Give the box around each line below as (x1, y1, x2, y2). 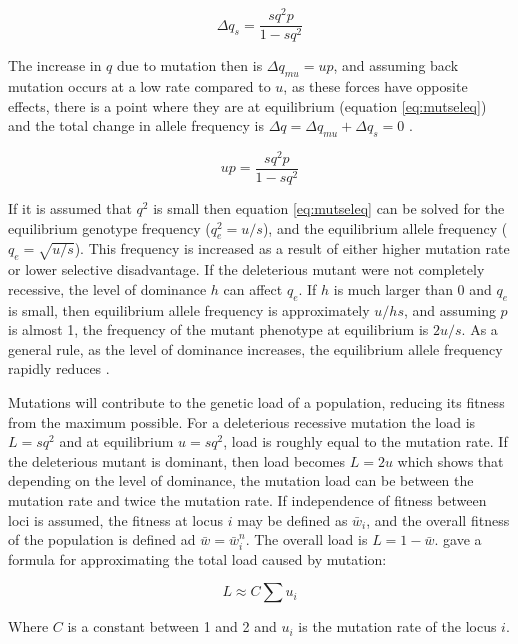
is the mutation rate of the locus (298, 616, 497, 637)
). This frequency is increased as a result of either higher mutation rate (74, 238, 510, 259)
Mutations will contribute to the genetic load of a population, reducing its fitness (8, 392, 505, 413)
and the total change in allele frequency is (8, 115, 265, 136)
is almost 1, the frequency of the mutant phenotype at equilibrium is (8, 319, 429, 340)
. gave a (434, 529, 482, 550)
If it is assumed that (8, 198, 132, 219)
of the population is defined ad (8, 529, 196, 550)
